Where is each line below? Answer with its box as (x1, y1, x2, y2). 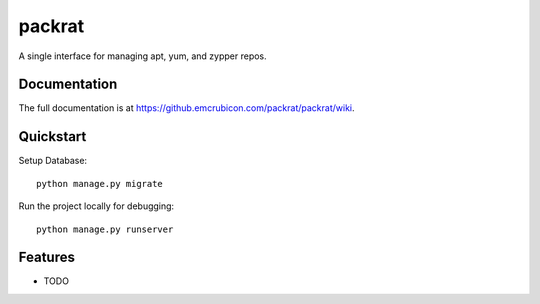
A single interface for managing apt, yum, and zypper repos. (18, 50, 267, 62)
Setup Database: (18, 155, 88, 167)
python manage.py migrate (36, 178, 164, 189)
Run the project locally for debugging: (18, 200, 175, 212)
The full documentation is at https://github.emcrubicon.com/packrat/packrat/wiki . (18, 102, 355, 114)
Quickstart (18, 128, 87, 145)
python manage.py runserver (36, 223, 174, 235)
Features (18, 249, 75, 266)
